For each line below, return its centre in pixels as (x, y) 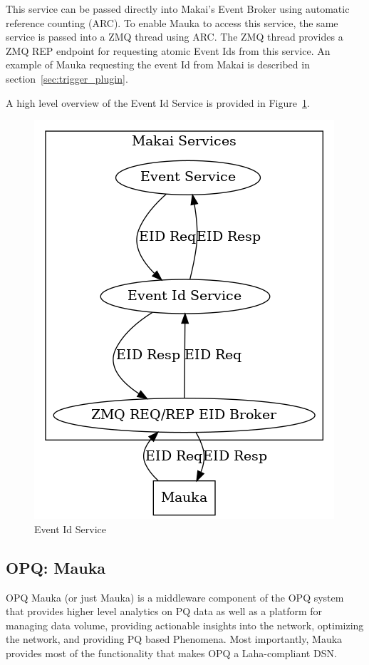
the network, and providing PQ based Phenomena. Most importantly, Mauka (174, 639)
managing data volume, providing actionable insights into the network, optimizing (185, 625)
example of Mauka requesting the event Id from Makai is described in (158, 65)
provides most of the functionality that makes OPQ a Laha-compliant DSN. (171, 653)
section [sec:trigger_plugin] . (67, 78)
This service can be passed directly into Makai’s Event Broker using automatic (178, 9)
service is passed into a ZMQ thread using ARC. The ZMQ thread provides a (175, 37)
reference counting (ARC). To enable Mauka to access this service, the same (172, 22)
